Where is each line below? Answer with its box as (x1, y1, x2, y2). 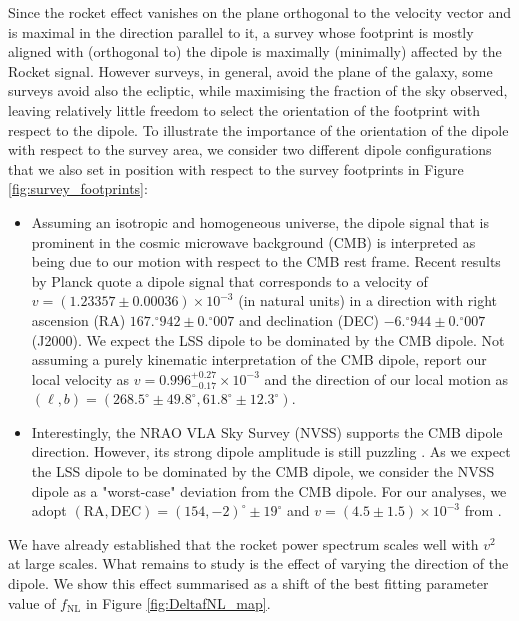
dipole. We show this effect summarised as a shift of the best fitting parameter (8, 573, 489, 594)
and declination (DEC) (239, 309, 380, 330)
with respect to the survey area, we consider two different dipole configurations (8, 139, 492, 160)
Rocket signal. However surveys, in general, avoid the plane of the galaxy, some (8, 60, 493, 81)
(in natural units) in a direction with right (238, 290, 498, 311)
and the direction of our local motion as (264, 368, 509, 389)
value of (8, 592, 56, 613)
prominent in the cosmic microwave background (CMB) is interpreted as (31, 231, 476, 252)
